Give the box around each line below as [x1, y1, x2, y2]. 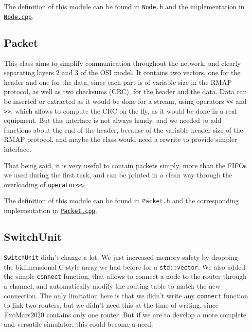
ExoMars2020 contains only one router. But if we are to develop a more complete [4, 309, 247, 319]
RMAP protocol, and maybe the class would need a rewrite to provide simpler [4, 134, 237, 144]
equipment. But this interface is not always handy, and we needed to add [4, 115, 222, 125]
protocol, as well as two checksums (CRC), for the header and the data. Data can [4, 86, 247, 97]
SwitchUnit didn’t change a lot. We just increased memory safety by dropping [4, 252, 238, 262]
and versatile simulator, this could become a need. [4, 319, 153, 329]
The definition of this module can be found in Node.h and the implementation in [4, 1, 245, 11]
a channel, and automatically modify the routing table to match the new [4, 280, 220, 291]
